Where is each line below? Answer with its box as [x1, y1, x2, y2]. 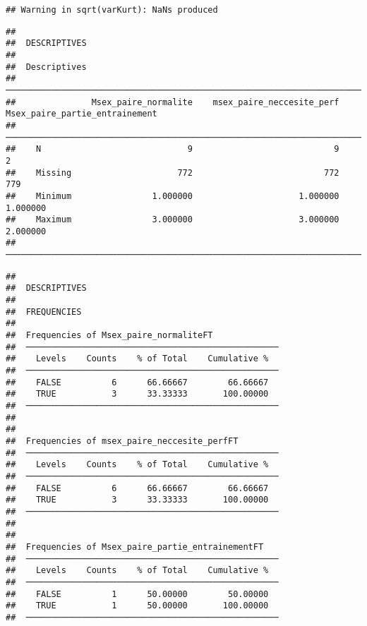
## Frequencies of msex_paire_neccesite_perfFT [6, 435, 239, 446]
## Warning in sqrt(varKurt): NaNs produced [6, 5, 218, 15]
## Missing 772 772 [6, 167, 339, 178]
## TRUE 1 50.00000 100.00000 [6, 601, 269, 611]
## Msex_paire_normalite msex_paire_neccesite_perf [6, 97, 339, 107]
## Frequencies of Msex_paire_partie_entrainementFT [6, 541, 264, 552]
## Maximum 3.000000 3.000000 [6, 215, 339, 225]
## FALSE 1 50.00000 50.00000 [6, 589, 269, 599]
